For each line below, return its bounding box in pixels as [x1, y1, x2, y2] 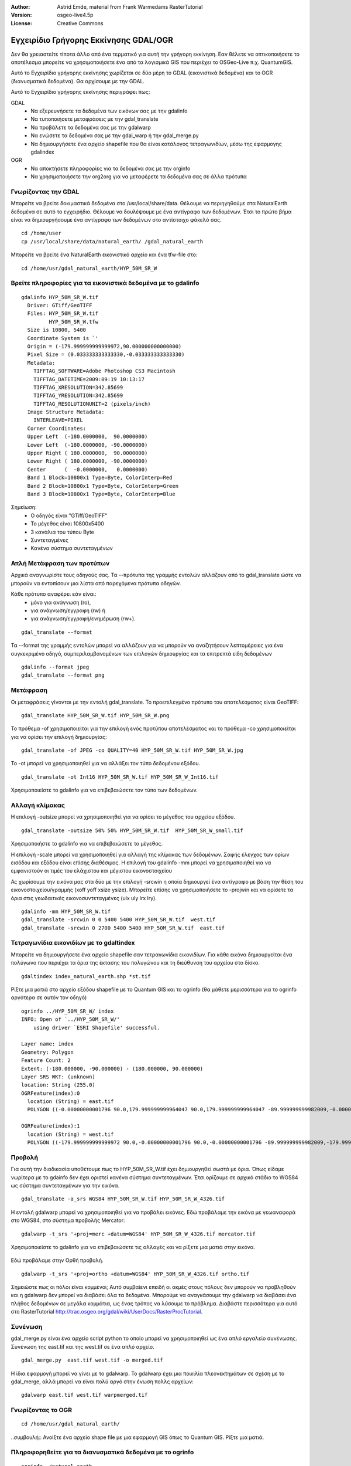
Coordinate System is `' [27, 335, 99, 341]
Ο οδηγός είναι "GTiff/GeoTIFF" [30, 512, 108, 519]
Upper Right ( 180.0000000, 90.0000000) [27, 450, 148, 457]
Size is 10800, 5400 [27, 327, 87, 334]
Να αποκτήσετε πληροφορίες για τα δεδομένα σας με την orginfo [30, 165, 191, 172]
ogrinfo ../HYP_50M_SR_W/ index [21, 1007, 114, 1014]
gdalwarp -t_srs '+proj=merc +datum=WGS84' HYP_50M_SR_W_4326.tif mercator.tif [21, 1230, 256, 1237]
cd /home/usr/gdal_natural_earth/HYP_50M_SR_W [21, 264, 157, 272]
